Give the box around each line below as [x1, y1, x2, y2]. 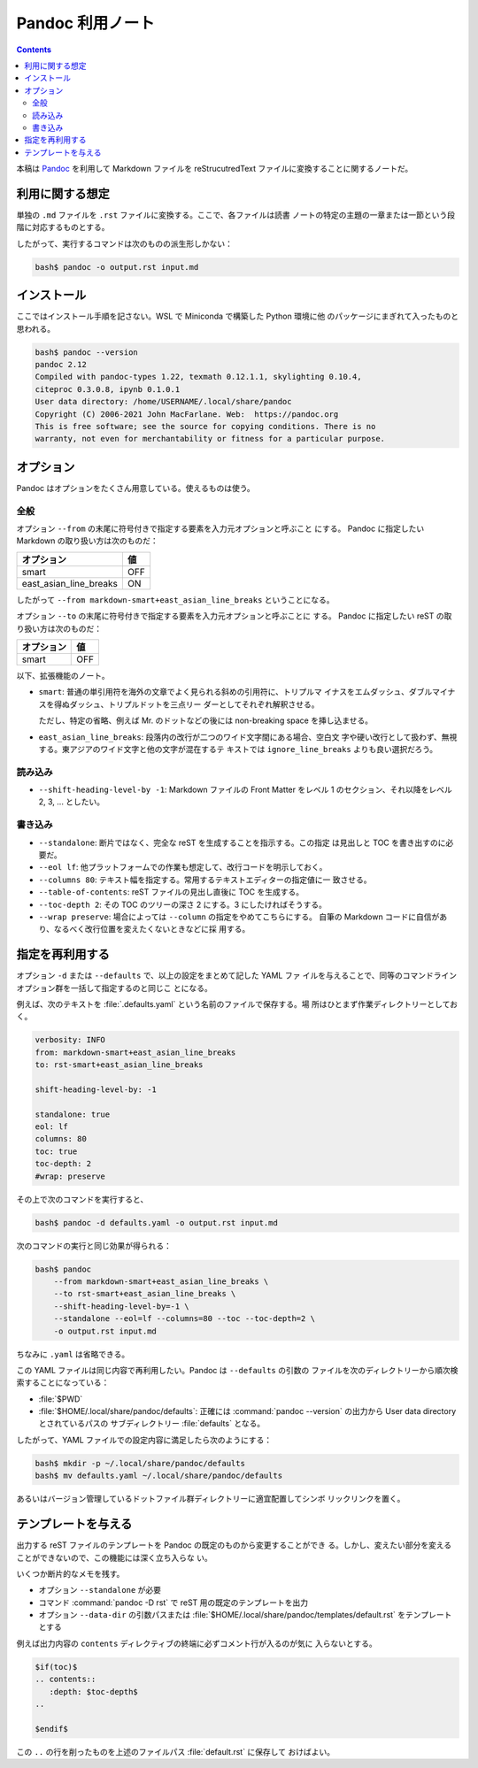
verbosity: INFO [35, 1035, 106, 1045]
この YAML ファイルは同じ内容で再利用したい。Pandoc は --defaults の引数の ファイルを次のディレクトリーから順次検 [16, 1364, 459, 1375]
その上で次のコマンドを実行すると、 [16, 1194, 149, 1204]
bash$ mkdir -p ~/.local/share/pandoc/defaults [35, 1458, 245, 1468]
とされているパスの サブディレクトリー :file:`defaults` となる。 [38, 1418, 266, 1429]
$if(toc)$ [35, 1662, 78, 1672]
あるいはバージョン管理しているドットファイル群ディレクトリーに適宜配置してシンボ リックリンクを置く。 [16, 1494, 405, 1504]
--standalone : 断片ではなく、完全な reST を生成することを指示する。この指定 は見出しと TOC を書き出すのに [38, 837, 446, 848]
